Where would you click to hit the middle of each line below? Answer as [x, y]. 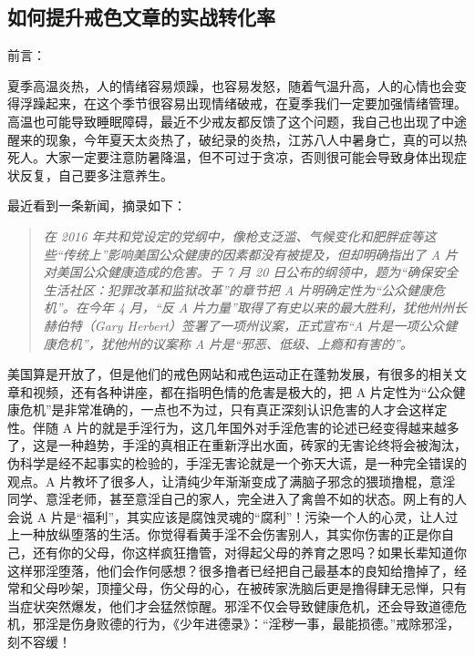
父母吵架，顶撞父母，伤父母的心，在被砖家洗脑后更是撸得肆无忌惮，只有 [249, 588]
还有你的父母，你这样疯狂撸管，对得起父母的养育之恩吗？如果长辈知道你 [249, 553]
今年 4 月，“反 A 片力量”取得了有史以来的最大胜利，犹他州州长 [277, 307]
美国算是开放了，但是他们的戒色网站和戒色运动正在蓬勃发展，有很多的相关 [231, 374]
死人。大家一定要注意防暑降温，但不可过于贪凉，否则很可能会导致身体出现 [231, 157]
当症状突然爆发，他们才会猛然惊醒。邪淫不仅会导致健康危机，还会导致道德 [231, 605]
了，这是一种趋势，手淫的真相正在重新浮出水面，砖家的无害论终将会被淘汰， [237, 445]
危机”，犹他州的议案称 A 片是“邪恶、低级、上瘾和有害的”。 [234, 343]
